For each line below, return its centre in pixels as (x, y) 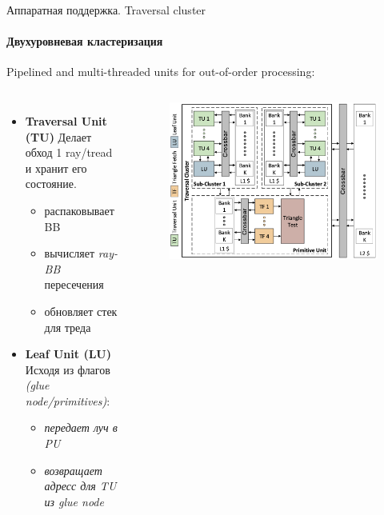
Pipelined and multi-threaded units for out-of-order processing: (161, 72)
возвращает (73, 470)
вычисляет (70, 253)
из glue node (74, 501)
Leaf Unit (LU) (68, 354)
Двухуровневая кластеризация (85, 41)
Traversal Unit (66, 120)
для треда (68, 327)
